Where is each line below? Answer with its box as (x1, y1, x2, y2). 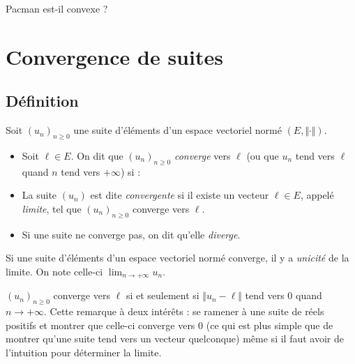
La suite (22, 188, 57, 202)
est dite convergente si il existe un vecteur (90, 188, 269, 202)
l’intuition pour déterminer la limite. (6, 344, 162, 359)
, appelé (300, 188, 334, 202)
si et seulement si (126, 288, 199, 303)
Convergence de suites (6, 42, 223, 70)
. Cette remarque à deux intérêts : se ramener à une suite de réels (44, 304, 324, 319)
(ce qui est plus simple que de (206, 317, 333, 332)
